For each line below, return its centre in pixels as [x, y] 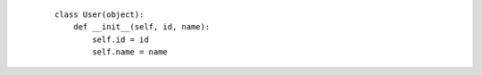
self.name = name [130, 52]
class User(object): [100, 15]
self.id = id [120, 39]
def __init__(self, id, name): [141, 27]
